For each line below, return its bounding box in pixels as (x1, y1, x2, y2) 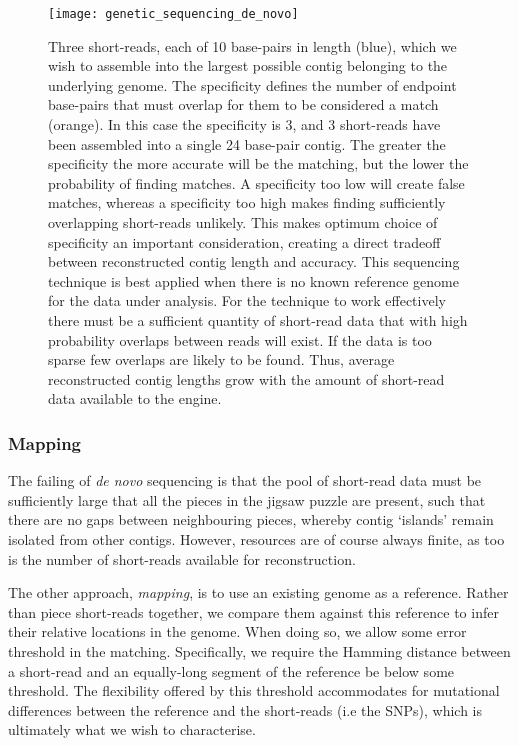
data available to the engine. (48, 388, 222, 409)
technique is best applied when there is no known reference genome (48, 270, 459, 291)
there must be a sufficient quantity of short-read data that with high (48, 309, 468, 330)
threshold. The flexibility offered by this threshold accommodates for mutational (8, 680, 500, 701)
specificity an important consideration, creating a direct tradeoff (48, 231, 441, 252)
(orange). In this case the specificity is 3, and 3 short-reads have (48, 114, 441, 135)
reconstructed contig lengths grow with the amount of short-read (48, 368, 445, 389)
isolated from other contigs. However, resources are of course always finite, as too (8, 528, 505, 549)
